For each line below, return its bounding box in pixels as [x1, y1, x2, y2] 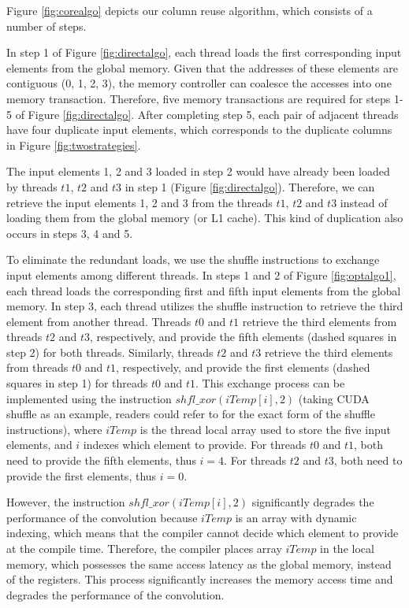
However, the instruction [6, 494, 125, 510]
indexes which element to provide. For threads [83, 436, 307, 453]
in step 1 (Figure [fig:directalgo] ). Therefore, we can [125, 178, 375, 195]
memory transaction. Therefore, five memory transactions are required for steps [6, 90, 391, 106]
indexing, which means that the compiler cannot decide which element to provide [6, 525, 399, 541]
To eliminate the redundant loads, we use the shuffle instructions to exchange [6, 251, 380, 268]
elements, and [6, 436, 73, 453]
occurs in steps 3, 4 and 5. [6, 224, 133, 241]
